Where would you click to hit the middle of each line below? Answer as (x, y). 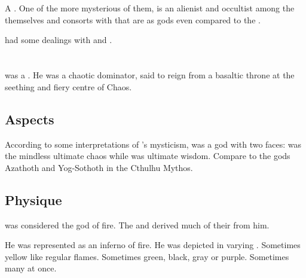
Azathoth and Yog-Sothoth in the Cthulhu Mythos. (99, 167)
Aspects (30, 119)
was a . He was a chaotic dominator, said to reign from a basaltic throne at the (150, 75)
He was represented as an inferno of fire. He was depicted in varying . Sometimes (153, 245)
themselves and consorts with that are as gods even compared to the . (133, 19)
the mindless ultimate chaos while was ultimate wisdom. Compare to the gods (148, 156)
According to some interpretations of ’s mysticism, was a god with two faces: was (153, 144)
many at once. (31, 268)
